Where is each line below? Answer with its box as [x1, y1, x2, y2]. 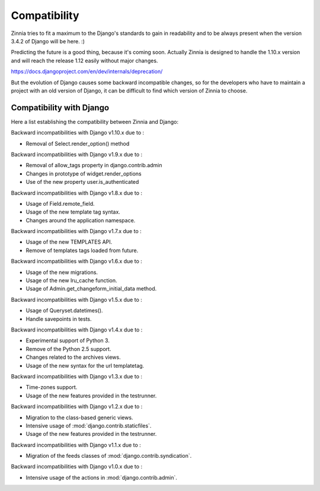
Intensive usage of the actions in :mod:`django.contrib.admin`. [25, 474, 177, 481]
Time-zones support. [25, 384, 78, 391]
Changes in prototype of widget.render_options [25, 170, 142, 177]
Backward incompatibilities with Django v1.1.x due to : [11, 441, 142, 448]
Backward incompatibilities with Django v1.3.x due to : [11, 372, 142, 380]
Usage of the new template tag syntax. [25, 208, 121, 216]
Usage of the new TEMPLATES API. [25, 238, 113, 245]
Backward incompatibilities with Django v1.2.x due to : [11, 403, 143, 410]
